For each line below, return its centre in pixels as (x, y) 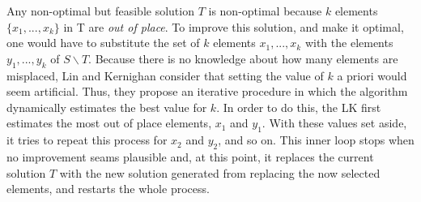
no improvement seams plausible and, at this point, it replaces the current (190, 156)
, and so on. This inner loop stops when (316, 140)
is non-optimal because (265, 11)
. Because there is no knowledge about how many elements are (243, 58)
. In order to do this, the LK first (299, 107)
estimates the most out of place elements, (109, 123)
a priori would (372, 75)
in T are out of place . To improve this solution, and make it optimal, (234, 26)
